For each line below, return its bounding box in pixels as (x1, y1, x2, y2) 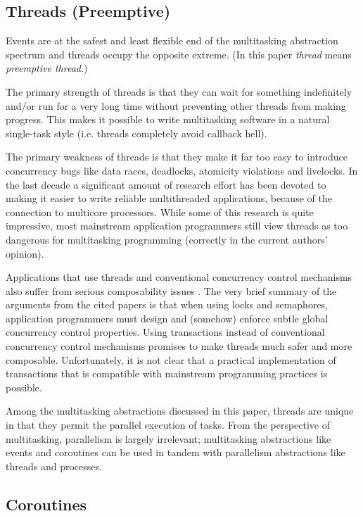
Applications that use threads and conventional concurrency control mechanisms (6, 270, 352, 284)
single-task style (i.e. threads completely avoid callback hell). (6, 125, 267, 140)
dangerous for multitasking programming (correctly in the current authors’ (6, 232, 328, 246)
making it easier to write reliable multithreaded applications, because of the (6, 191, 332, 206)
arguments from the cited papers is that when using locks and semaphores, (6, 297, 329, 312)
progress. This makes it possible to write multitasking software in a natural (6, 112, 330, 127)
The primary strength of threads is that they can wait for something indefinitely (6, 84, 352, 99)
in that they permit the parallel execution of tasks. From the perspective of (6, 417, 331, 432)
